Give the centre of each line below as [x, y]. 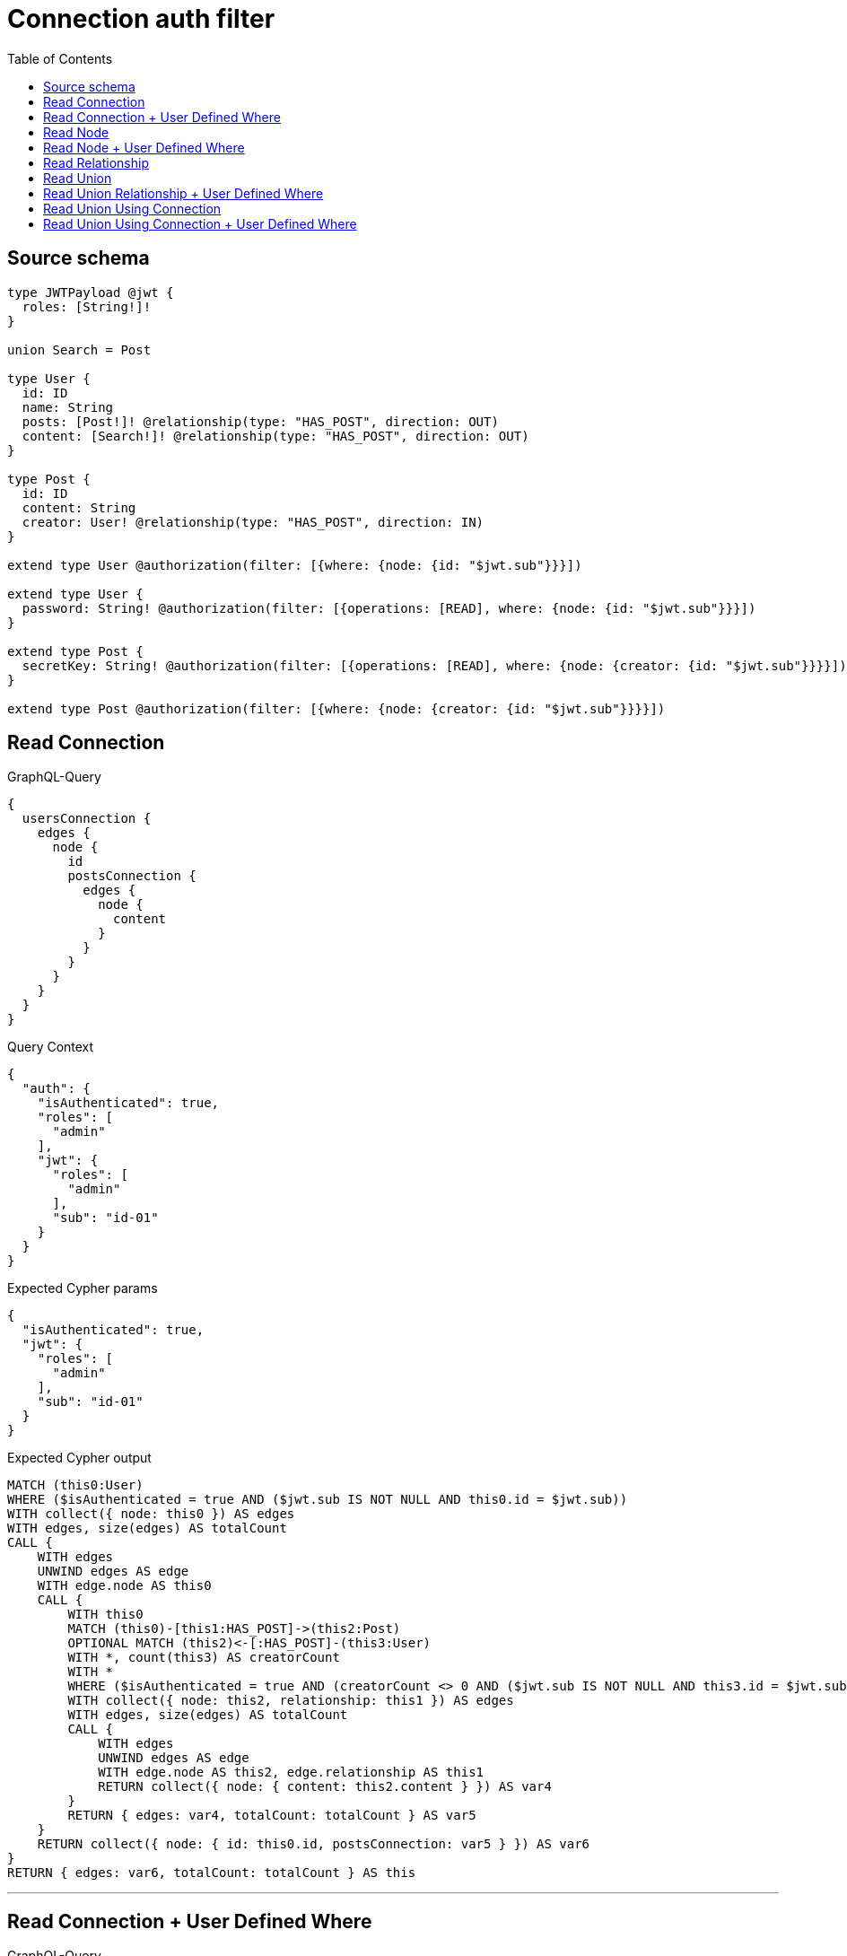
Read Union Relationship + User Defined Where [183, 193]
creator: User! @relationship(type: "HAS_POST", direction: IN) [253, 522]
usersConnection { [87, 819]
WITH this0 [105, 1615]
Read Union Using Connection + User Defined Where [200, 223]
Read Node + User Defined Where [144, 147]
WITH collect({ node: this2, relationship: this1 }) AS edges [291, 1701]
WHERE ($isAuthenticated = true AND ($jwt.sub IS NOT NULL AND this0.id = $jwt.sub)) [318, 1500]
